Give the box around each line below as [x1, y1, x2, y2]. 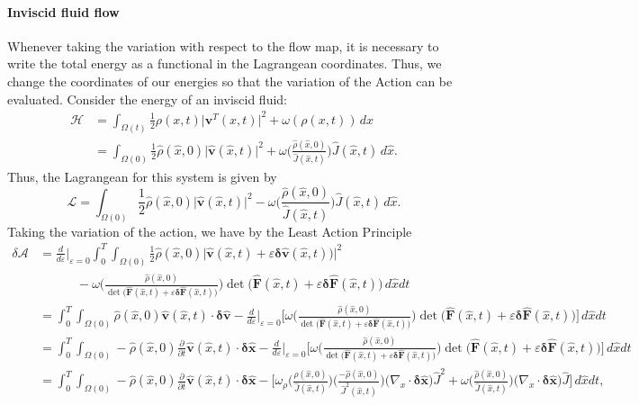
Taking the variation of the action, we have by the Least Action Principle [7, 221, 412, 240]
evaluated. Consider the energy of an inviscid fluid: [7, 89, 287, 108]
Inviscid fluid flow [7, 2, 120, 21]
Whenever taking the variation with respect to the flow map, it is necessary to [7, 36, 439, 55]
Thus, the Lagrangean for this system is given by [7, 166, 277, 185]
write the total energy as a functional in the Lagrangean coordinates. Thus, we [7, 54, 442, 73]
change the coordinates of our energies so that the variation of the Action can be [7, 71, 453, 90]
